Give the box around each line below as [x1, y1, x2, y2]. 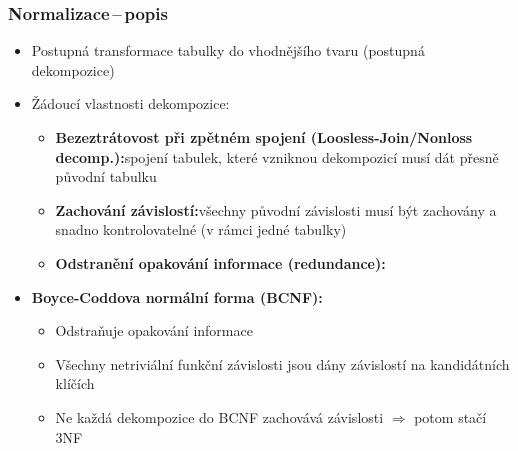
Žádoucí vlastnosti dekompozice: [31, 93, 230, 114]
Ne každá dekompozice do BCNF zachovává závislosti [55, 406, 384, 427]
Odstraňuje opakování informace [55, 320, 253, 341]
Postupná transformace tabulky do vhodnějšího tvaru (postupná [31, 40, 425, 61]
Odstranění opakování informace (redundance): [55, 252, 386, 273]
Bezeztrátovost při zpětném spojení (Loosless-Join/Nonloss [55, 127, 473, 147]
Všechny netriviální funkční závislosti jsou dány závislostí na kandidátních [55, 353, 510, 374]
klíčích [55, 373, 95, 394]
